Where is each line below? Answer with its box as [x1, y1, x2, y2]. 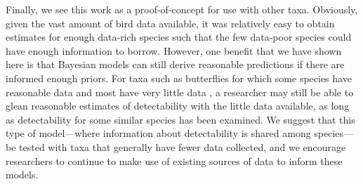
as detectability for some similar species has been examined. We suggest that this [6, 112, 355, 126]
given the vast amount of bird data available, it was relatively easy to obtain [6, 15, 335, 30]
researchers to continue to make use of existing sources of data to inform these [6, 153, 343, 168]
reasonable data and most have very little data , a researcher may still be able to [6, 84, 354, 99]
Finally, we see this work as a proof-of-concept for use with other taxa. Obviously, [6, 2, 358, 16]
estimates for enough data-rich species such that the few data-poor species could [6, 29, 352, 44]
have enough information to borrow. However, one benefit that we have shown [6, 43, 342, 58]
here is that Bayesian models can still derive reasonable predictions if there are [6, 57, 345, 72]
